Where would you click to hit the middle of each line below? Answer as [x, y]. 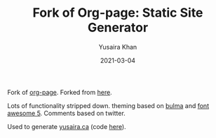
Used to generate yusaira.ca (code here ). [67, 126]
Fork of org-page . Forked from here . [60, 92]
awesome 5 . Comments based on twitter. [67, 113]
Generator [118, 28]
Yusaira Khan [118, 47]
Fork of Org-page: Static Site [118, 13]
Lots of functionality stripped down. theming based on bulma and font [108, 105]
